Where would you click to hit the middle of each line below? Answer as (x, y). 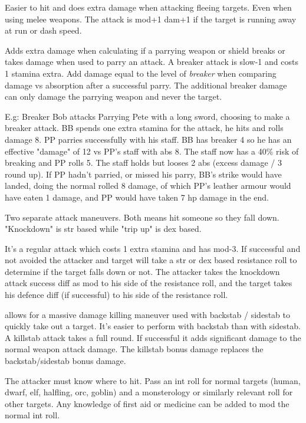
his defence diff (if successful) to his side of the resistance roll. (116, 295)
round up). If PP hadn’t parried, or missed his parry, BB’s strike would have (143, 174)
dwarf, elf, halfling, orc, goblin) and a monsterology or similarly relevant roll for (149, 392)
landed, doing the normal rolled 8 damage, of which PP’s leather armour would (148, 186)
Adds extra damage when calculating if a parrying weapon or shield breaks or (145, 50)
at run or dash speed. (43, 30)
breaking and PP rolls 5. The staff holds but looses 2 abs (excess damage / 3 (144, 163)
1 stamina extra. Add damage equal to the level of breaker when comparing (141, 73)
